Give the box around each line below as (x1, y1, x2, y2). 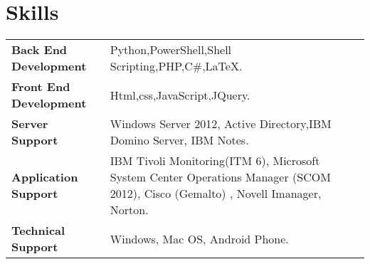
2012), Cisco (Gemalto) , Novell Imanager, (110, 185, 322, 202)
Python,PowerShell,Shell (110, 41, 232, 58)
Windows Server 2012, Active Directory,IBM (110, 115, 332, 132)
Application (11, 169, 78, 186)
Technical (11, 222, 65, 239)
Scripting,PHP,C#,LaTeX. (110, 58, 243, 75)
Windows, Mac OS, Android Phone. (110, 230, 289, 247)
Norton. (110, 201, 149, 218)
